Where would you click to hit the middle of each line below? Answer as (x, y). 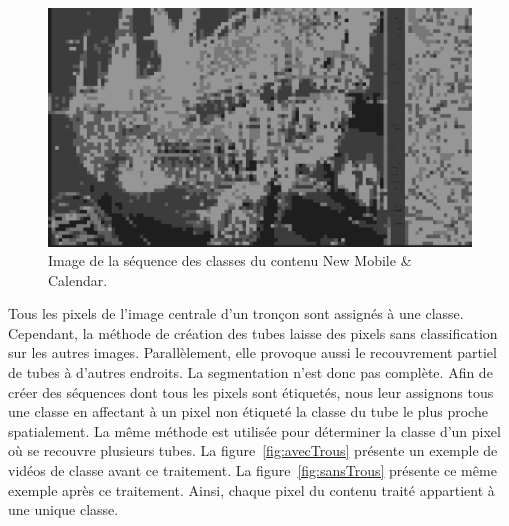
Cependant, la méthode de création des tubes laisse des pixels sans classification (253, 332)
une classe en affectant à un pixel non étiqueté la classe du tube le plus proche (248, 411)
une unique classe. (63, 509)
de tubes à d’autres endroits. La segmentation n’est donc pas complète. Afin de (250, 372)
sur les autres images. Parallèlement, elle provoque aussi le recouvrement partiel (252, 352)
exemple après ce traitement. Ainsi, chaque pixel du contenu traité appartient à (251, 489)
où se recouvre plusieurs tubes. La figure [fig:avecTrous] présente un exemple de (253, 450)
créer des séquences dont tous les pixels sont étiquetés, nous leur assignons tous (251, 391)
